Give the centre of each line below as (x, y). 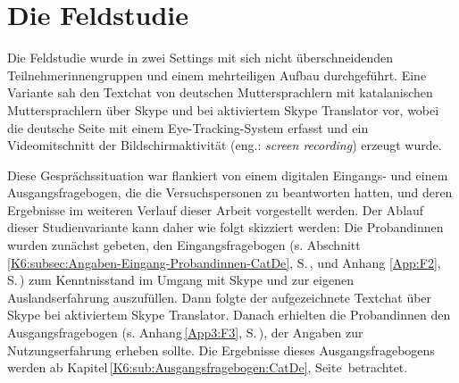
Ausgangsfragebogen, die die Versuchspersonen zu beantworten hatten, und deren (230, 192)
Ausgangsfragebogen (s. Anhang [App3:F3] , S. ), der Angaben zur (185, 333)
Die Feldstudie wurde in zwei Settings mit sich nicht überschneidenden (200, 58)
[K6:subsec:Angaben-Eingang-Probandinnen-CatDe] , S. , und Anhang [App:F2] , (224, 262)
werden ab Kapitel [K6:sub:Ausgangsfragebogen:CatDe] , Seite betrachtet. (208, 367)
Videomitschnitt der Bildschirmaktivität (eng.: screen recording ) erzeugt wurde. (225, 145)
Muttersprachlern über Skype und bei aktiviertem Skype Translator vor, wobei (223, 109)
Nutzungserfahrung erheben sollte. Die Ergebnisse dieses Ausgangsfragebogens (221, 350)
